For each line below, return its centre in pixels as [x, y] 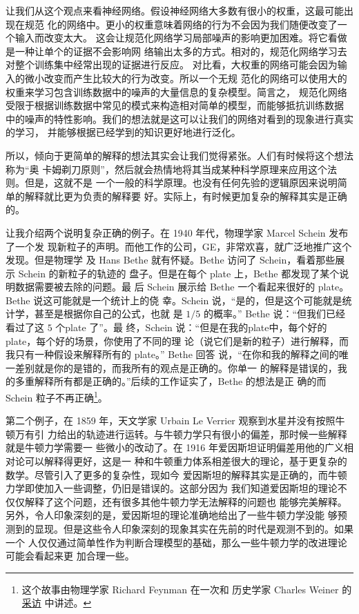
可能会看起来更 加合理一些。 [70, 556]
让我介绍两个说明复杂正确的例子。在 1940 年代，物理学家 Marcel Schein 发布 [177, 232]
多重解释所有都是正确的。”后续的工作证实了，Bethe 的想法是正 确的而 [171, 381]
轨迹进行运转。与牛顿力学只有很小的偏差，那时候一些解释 [216, 434]
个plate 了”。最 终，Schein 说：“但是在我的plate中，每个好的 [191, 327]
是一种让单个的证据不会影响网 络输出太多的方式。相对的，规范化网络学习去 [176, 51]
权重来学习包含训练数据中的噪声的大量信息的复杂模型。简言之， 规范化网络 [176, 91]
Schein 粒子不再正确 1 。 [57, 396]
